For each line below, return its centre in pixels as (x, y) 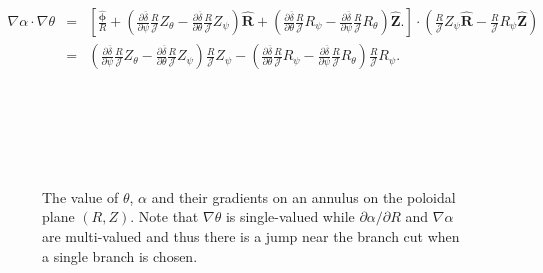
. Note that (164, 216)
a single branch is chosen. (120, 255)
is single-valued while (290, 216)
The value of (80, 196)
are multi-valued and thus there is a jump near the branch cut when (251, 236)
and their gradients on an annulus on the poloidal (303, 196)
